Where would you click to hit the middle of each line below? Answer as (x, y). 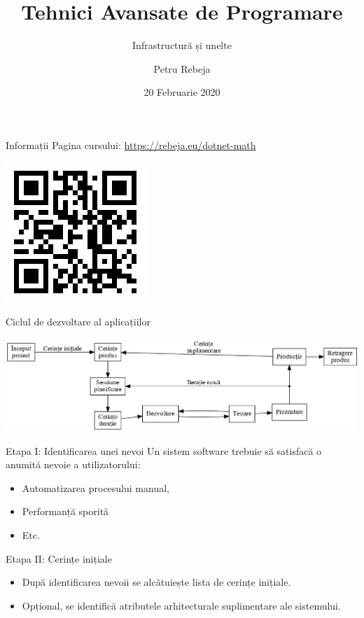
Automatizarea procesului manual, (96, 487)
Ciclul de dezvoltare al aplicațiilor (78, 322)
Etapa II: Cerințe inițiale (59, 558)
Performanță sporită (65, 511)
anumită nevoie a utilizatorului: (73, 464)
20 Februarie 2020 (182, 92)
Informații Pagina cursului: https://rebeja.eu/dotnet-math (131, 145)
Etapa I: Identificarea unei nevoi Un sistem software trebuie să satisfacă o (164, 450)
